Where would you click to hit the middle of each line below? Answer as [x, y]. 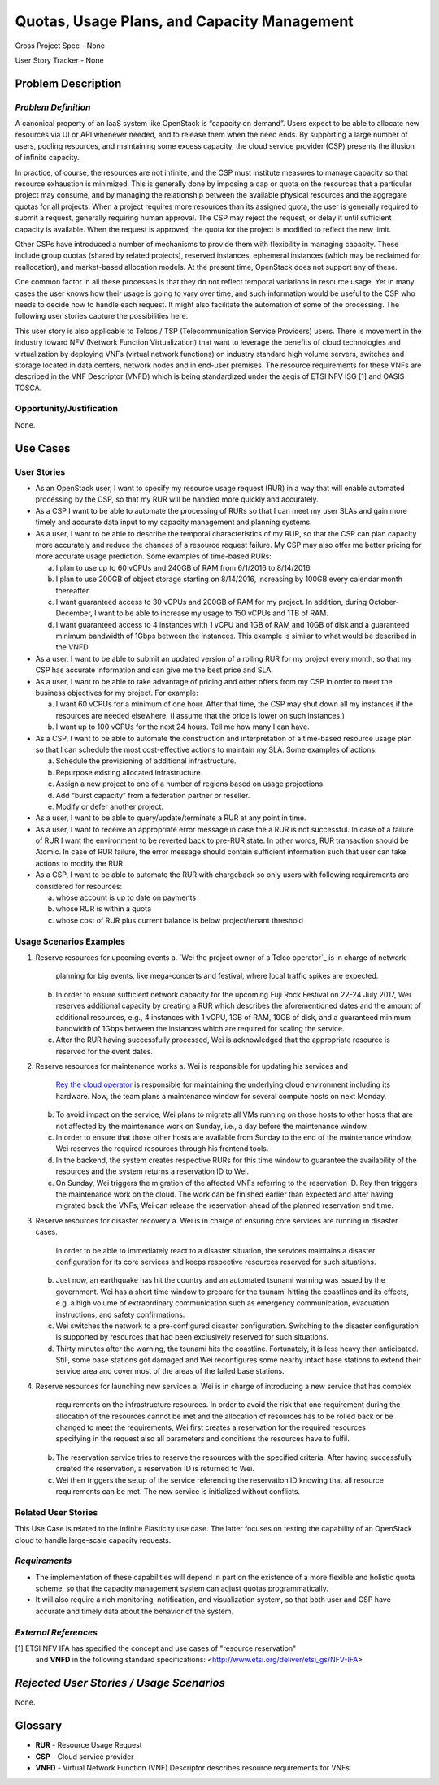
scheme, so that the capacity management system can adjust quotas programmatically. [182, 1588]
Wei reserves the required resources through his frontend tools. [162, 1149]
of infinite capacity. [48, 158]
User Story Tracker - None [60, 60]
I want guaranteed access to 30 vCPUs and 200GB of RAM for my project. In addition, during [211, 602]
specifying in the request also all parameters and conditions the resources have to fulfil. [202, 1439]
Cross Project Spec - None [60, 46]
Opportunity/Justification [66, 409]
